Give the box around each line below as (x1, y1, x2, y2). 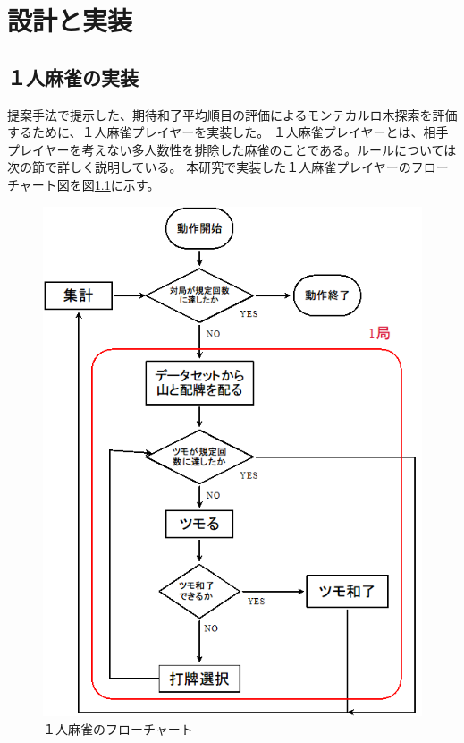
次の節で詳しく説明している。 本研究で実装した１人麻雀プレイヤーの (7, 158, 411, 176)
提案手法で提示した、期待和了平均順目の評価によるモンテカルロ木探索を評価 (7, 105, 458, 124)
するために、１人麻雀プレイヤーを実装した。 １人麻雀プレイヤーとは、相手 (7, 123, 449, 141)
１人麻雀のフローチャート (43, 719, 193, 738)
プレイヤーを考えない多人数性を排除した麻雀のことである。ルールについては (7, 140, 457, 158)
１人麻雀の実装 (7, 63, 139, 90)
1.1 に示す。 (94, 175, 160, 193)
